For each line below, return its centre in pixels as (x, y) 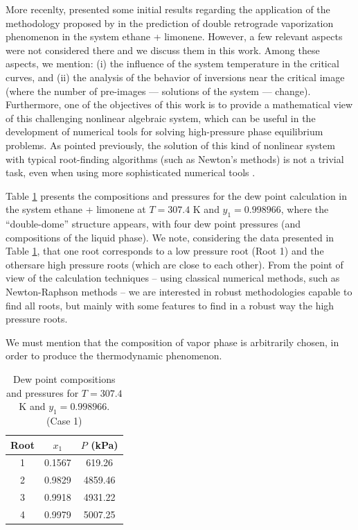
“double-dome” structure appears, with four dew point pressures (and (153, 224)
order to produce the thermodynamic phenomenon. (114, 356)
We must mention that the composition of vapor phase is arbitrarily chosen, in (172, 342)
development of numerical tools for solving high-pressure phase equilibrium (164, 131)
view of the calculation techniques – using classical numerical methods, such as (173, 278)
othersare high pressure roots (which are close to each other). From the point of (174, 264)
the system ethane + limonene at (76, 209)
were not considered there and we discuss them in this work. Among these (163, 50)
